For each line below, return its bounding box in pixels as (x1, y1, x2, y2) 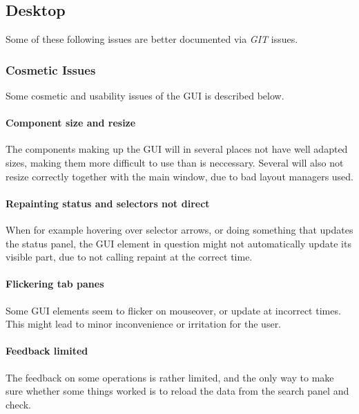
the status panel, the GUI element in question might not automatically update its (6, 236, 351, 250)
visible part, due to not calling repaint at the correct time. (6, 250, 253, 264)
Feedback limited (6, 344, 88, 358)
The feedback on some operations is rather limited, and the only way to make (6, 370, 334, 384)
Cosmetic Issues (6, 61, 96, 78)
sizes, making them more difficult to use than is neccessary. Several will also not (6, 156, 344, 169)
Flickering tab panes (6, 276, 104, 291)
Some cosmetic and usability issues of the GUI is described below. (6, 88, 284, 103)
